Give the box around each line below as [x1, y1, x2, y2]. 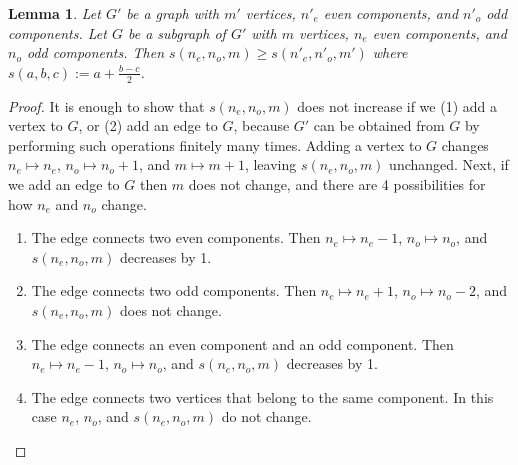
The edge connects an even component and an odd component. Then [31, 333, 454, 354]
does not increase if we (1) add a [297, 95, 498, 116]
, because [233, 115, 290, 136]
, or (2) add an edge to [78, 115, 218, 136]
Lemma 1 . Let [8, 3, 101, 23]
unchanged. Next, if [389, 154, 509, 175]
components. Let [8, 22, 107, 43]
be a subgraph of [127, 22, 226, 43]
